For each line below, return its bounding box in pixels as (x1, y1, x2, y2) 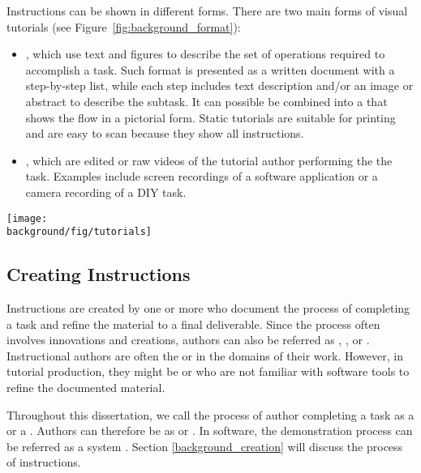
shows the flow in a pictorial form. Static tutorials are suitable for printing (25, 109, 396, 126)
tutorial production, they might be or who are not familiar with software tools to (6, 363, 410, 380)
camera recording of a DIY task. (25, 183, 187, 200)
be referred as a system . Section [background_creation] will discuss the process (6, 437, 403, 454)
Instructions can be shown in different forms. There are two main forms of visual (6, 2, 408, 19)
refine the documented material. (6, 379, 165, 396)
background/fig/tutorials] (6, 226, 152, 238)
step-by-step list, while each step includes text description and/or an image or (25, 77, 414, 94)
